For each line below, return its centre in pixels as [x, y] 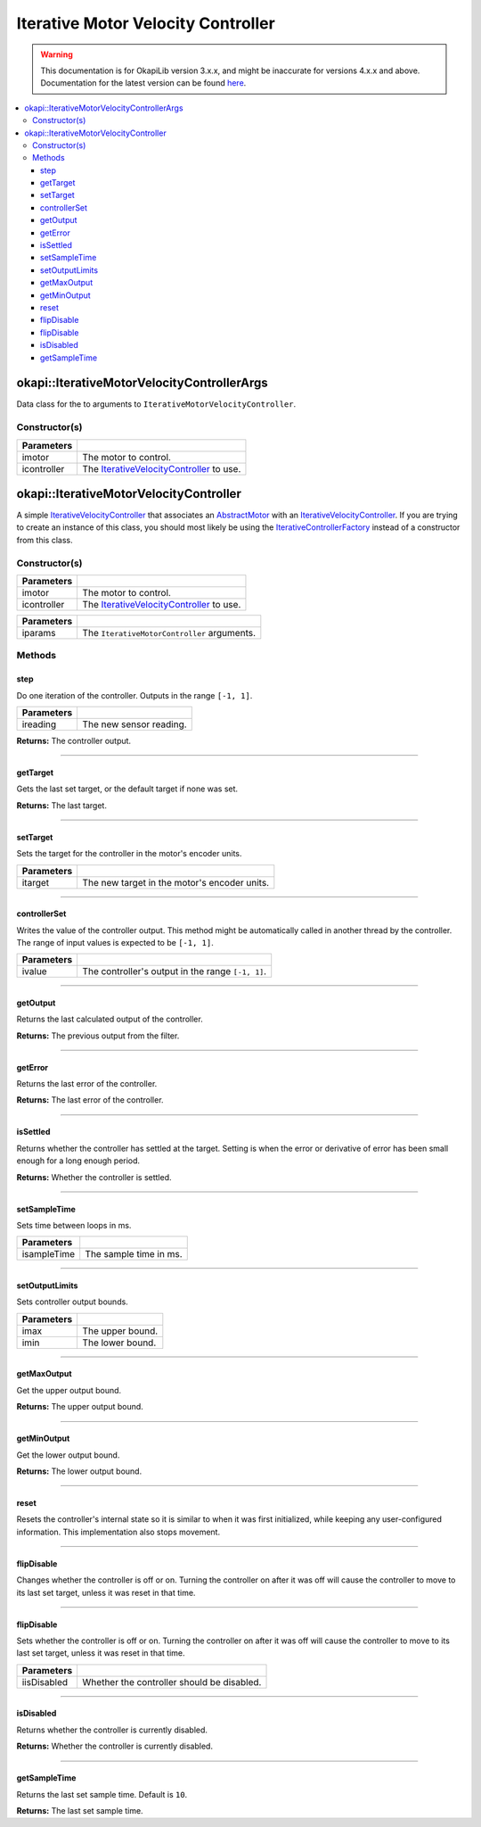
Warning [57, 54]
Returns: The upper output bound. [80, 1407]
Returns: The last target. [61, 805]
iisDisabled [45, 1682]
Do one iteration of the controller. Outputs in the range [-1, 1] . [135, 695]
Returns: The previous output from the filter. [98, 1036]
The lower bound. [119, 1343]
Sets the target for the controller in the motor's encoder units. [129, 854]
